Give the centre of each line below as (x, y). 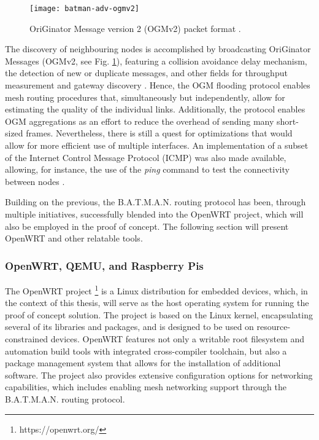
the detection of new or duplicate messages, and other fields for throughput (146, 73)
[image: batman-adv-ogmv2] (84, 9)
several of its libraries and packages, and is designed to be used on (129, 327)
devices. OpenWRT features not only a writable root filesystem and (178, 339)
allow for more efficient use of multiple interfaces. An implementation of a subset (157, 145)
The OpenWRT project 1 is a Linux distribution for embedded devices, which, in (156, 289)
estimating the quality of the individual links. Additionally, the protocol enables (155, 109)
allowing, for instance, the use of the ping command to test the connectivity (147, 169)
